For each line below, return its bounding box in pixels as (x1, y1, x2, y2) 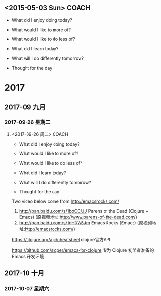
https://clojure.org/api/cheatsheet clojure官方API (11, 236, 111, 242)
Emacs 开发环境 (11, 253, 44, 259)
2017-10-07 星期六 (4, 285, 50, 292)
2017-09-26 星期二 (4, 119, 51, 126)
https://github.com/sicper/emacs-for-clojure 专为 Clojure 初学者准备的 (11, 247, 154, 253)
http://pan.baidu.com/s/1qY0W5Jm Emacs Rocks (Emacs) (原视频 (19, 220, 152, 226)
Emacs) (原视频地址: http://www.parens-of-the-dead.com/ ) (19, 214, 138, 220)
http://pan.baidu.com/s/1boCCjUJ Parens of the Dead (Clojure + (19, 208, 149, 214)
